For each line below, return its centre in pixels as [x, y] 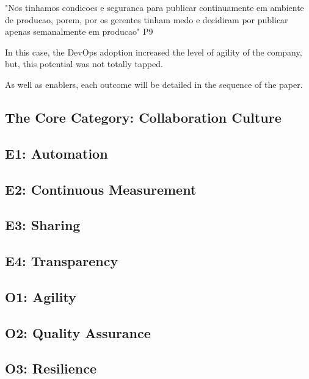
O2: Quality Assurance [78, 332]
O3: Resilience [51, 368]
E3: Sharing [43, 225]
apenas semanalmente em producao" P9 [79, 31]
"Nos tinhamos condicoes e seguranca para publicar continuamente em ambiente [154, 7]
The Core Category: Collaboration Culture [143, 117]
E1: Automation [56, 153]
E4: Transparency [62, 261]
